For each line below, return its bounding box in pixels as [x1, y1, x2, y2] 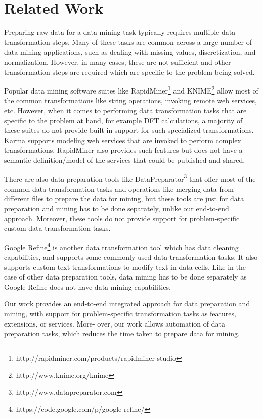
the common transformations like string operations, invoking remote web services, [4, 95, 257, 106]
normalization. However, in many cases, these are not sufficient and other [4, 56, 231, 67]
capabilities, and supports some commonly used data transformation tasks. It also [4, 251, 258, 262]
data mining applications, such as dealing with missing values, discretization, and [4, 47, 256, 57]
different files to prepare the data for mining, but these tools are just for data [4, 193, 244, 204]
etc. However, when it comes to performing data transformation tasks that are [4, 105, 247, 115]
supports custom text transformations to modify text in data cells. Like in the [4, 261, 246, 272]
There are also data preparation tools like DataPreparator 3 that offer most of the [4, 172, 256, 184]
